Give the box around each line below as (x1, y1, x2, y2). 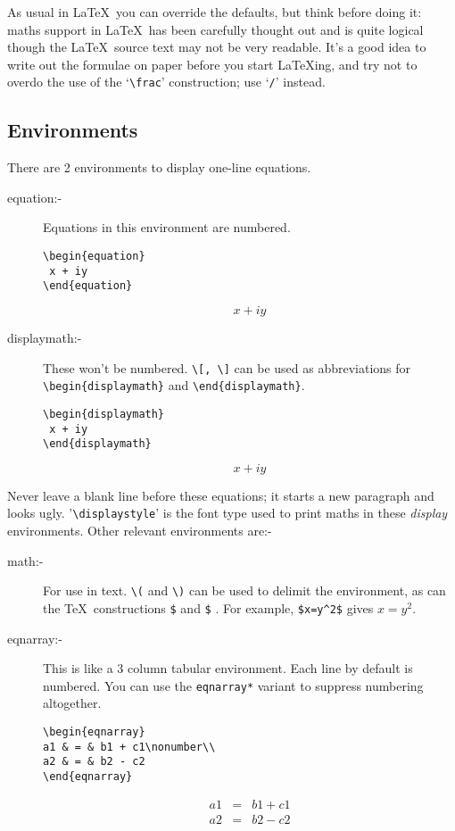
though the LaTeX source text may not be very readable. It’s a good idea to (7, 37, 426, 56)
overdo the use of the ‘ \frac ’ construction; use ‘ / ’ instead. (7, 72, 326, 91)
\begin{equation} (43, 250, 145, 263)
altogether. (43, 694, 102, 712)
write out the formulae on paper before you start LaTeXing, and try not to (7, 54, 418, 73)
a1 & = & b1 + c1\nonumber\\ (43, 740, 216, 753)
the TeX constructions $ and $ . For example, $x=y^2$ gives (43, 598, 374, 617)
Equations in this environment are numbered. (43, 218, 291, 237)
